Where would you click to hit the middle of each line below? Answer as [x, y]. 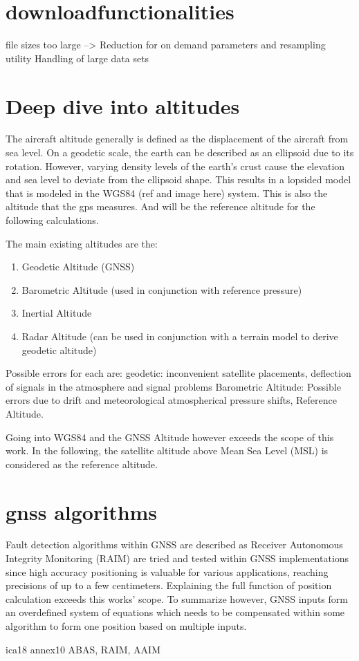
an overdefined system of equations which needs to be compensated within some [175, 612]
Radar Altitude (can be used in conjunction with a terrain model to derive [180, 336]
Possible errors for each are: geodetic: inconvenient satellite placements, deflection [178, 373]
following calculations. [52, 220]
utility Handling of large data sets [77, 58]
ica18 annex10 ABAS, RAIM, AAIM [83, 649]
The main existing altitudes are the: [82, 243]
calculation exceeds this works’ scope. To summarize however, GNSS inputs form [177, 598]
